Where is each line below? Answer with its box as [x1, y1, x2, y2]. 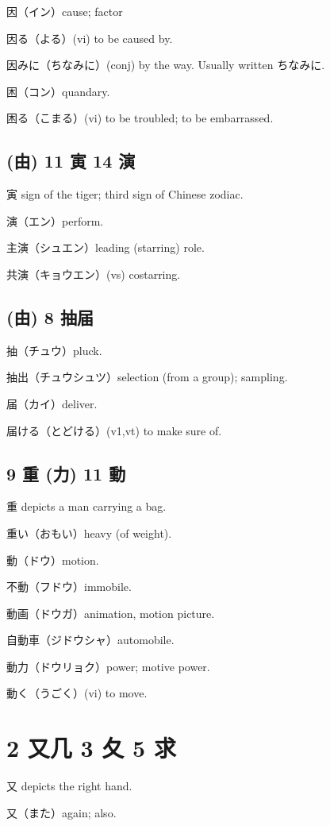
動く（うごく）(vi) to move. [6, 685, 148, 701]
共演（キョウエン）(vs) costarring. [6, 265, 181, 282]
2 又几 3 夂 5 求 [6, 731, 176, 764]
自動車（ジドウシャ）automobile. [6, 631, 175, 648]
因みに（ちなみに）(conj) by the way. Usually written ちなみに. [6, 56, 325, 73]
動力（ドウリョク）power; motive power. [6, 658, 210, 674]
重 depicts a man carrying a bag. [6, 498, 167, 515]
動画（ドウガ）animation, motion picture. [6, 604, 215, 621]
